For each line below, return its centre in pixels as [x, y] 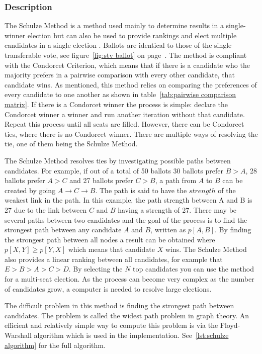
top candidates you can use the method [193, 269]
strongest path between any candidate [63, 230]
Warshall [18, 335]
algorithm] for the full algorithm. [55, 345]
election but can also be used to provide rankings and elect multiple [132, 35]
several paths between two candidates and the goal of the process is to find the [126, 219]
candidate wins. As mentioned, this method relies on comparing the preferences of [131, 84]
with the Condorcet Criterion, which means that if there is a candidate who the [127, 65]
